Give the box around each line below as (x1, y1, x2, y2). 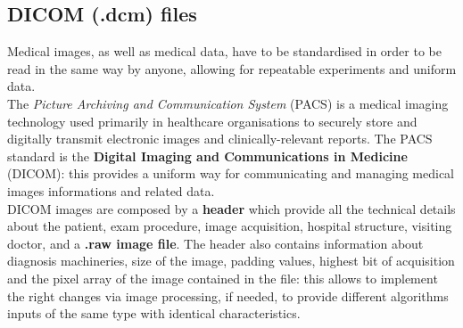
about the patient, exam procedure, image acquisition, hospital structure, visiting (7, 217, 452, 235)
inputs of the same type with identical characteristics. (7, 304, 301, 323)
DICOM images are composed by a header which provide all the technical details (7, 199, 456, 217)
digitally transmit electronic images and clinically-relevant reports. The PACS (7, 129, 433, 148)
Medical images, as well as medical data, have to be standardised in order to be (7, 42, 442, 61)
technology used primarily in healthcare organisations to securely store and (7, 111, 418, 130)
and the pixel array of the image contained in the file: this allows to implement (7, 268, 438, 287)
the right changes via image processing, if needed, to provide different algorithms (7, 286, 449, 305)
